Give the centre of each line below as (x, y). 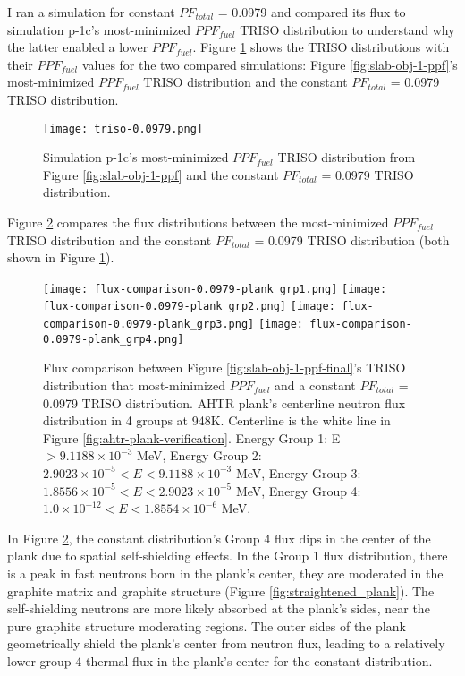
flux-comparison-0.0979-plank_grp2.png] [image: (189, 307)
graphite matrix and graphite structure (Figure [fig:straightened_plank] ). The (221, 590)
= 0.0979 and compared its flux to (312, 12)
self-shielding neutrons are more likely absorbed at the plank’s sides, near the (219, 608)
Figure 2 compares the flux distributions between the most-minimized (198, 222)
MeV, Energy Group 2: (199, 455)
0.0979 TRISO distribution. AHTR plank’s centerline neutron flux (224, 402)
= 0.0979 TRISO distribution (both (352, 240)
